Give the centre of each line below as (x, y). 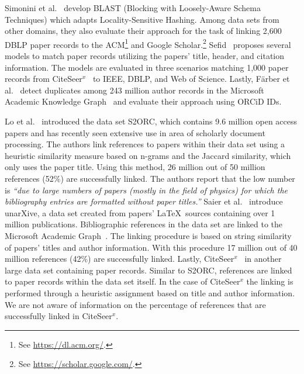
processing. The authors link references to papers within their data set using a (145, 144)
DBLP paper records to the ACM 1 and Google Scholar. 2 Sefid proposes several (148, 43)
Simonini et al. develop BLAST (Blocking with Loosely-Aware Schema (133, 8)
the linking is (270, 281)
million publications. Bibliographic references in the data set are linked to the (144, 224)
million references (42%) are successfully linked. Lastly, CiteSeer (120, 259)
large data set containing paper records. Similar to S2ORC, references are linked (148, 270)
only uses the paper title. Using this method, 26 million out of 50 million (135, 167)
